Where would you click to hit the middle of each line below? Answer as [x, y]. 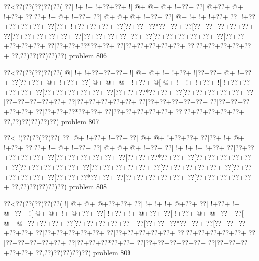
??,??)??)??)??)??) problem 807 [52, 121]
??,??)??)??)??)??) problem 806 [59, 55]
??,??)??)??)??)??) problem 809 [83, 252]
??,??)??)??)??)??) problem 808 [59, 187]
